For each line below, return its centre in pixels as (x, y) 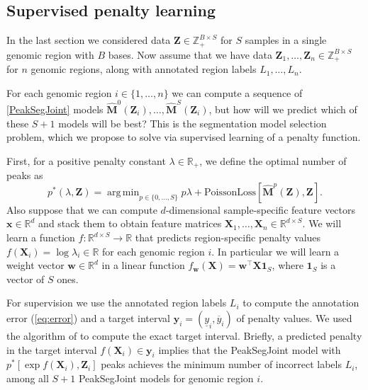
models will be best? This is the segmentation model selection (193, 123)
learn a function (41, 237)
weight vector (35, 265)
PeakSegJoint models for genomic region (166, 378)
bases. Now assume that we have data (190, 54)
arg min (123, 192)
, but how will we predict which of (283, 109)
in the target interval (52, 349)
